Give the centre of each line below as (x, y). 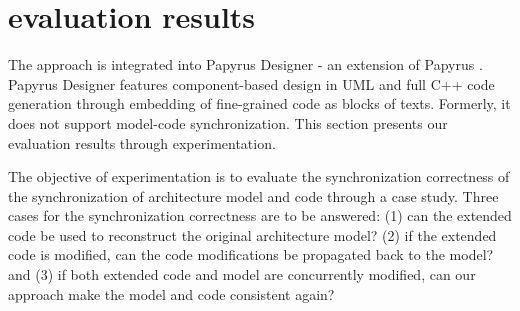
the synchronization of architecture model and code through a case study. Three (253, 195)
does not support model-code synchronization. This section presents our (228, 122)
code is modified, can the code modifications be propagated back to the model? (251, 254)
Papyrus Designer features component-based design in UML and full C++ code (251, 83)
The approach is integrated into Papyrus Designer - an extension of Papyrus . (245, 64)
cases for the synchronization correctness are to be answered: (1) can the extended (260, 215)
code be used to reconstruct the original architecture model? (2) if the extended (252, 234)
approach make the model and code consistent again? (171, 293)
